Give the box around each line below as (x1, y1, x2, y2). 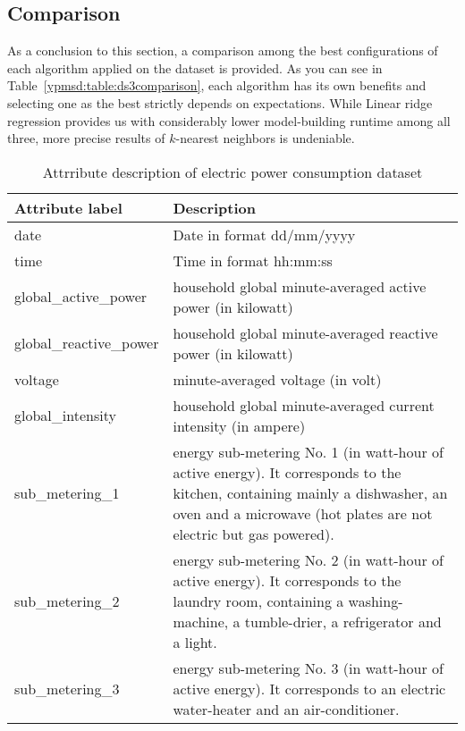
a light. (173, 631, 217, 652)
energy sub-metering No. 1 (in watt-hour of (173, 441, 444, 462)
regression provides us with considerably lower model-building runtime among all (7, 111, 451, 130)
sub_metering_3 (14, 677, 120, 699)
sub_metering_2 (14, 590, 120, 611)
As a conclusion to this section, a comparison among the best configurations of (7, 41, 438, 60)
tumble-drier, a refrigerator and (244, 610, 442, 632)
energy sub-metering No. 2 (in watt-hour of (173, 549, 444, 570)
